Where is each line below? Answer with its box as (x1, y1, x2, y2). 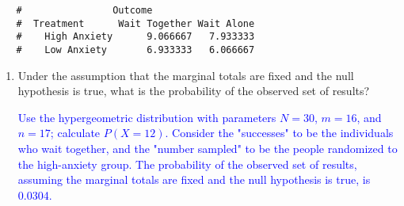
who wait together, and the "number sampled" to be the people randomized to (17, 140, 398, 156)
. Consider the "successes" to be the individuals (165, 124, 394, 141)
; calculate (50, 124, 101, 141)
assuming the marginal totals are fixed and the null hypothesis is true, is (17, 171, 371, 188)
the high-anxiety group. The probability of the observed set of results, (17, 155, 357, 172)
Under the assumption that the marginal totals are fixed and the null (17, 67, 354, 83)
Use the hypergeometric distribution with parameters (17, 109, 276, 125)
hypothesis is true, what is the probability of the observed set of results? (17, 82, 370, 99)
